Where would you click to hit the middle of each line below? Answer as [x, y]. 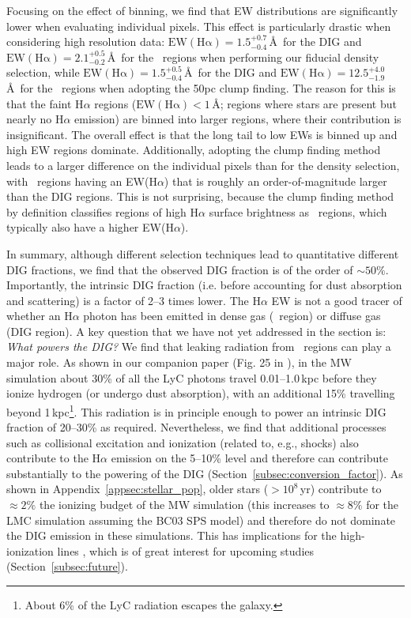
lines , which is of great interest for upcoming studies [186, 550]
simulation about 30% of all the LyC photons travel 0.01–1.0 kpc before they [192, 377]
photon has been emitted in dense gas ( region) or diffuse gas [232, 316]
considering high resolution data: [86, 41]
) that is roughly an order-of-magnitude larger [275, 181]
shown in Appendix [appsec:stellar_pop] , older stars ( [138, 489]
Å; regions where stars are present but [304, 103]
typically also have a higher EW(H [90, 227]
